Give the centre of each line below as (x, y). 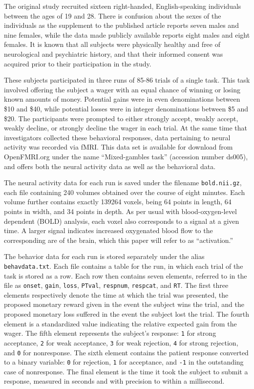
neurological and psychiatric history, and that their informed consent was (114, 54)
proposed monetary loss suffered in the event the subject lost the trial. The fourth (127, 314)
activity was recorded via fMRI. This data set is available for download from (118, 147)
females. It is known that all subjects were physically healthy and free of (112, 44)
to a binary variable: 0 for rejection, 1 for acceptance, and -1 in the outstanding (124, 362)
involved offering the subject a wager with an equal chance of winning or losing (122, 89)
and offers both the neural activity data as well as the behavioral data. (110, 166)
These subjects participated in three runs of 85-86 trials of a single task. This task (127, 80)
